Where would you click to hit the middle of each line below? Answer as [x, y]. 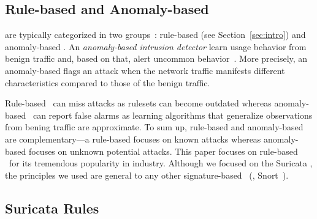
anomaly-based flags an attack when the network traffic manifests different [145, 70]
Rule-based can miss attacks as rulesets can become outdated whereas [138, 103]
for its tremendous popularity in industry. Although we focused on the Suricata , [161, 163]
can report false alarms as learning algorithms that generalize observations [173, 115]
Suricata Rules [52, 208]
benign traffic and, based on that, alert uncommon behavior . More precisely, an [156, 58]
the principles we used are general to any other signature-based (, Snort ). [147, 175]
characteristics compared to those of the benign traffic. [108, 82]
